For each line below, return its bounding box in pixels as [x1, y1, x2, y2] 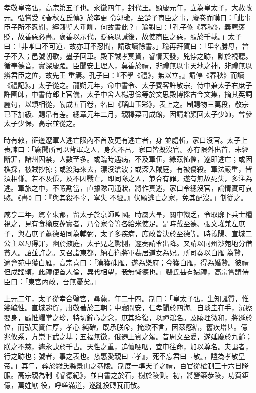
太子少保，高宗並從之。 [4, 118, 80, 128]
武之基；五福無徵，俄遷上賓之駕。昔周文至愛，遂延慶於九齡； [52, 332, 252, 341]
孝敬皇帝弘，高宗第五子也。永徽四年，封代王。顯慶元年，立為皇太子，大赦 [4, 2, 245, 12]
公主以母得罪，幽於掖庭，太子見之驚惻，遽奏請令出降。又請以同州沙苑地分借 [4, 238, 252, 248]
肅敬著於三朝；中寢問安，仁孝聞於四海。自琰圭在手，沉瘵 [65, 302, 252, 313]
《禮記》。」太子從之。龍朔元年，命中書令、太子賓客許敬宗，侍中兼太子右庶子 [4, 79, 252, 90]
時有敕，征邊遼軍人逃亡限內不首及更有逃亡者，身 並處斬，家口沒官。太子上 [4, 134, 248, 145]
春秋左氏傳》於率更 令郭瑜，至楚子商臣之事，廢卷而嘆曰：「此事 [45, 12, 251, 22]
